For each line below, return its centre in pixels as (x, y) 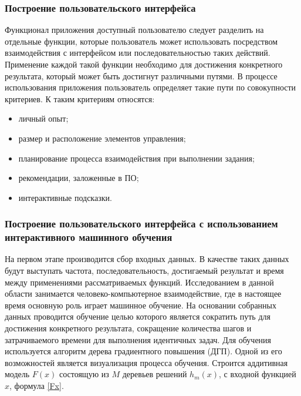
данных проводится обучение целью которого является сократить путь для (138, 316)
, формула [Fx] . (37, 386)
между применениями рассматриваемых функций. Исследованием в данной (139, 282)
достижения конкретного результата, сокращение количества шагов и (128, 328)
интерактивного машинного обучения (89, 237)
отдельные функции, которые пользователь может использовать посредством (141, 41)
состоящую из (84, 374)
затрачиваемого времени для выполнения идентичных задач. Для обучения (138, 339)
